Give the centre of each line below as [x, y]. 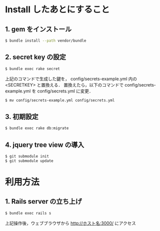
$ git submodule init [27, 156]
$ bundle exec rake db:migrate [37, 128]
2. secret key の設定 [35, 57]
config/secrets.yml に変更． [66, 91]
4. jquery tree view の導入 [45, 145]
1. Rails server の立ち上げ [44, 201]
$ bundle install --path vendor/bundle [46, 41]
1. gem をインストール [38, 29]
